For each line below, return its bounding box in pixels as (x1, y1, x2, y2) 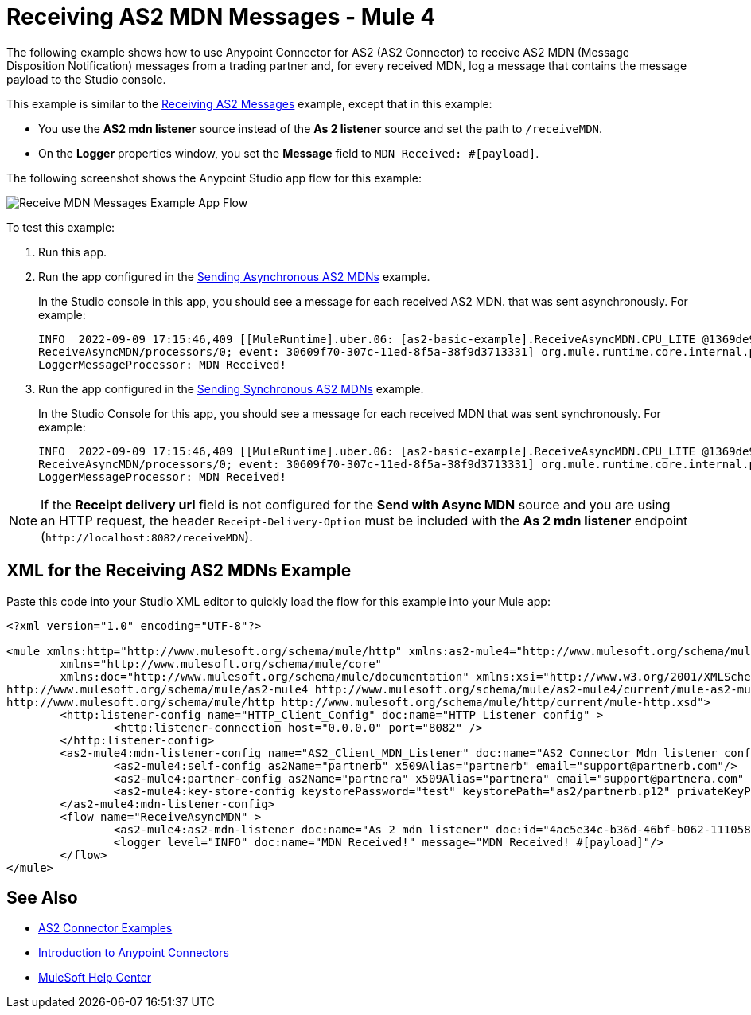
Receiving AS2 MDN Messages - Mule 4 (6, 3, 436, 30)
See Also (6, 888, 78, 908)
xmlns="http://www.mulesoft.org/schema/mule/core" (60, 657, 383, 670)
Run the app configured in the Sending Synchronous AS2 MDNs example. (38, 381, 424, 396)
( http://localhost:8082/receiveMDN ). (41, 528, 253, 545)
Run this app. (38, 244, 107, 259)
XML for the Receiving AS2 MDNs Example (6, 560, 352, 581)
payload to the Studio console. (6, 72, 166, 86)
